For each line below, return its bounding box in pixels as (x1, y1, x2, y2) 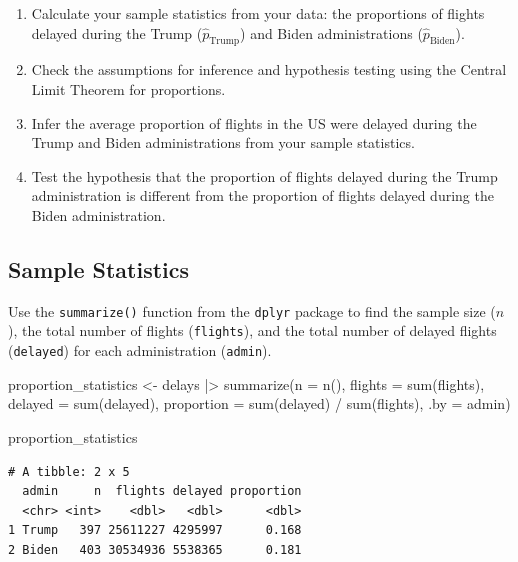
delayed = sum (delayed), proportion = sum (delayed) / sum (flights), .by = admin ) (8, 393, 511, 414)
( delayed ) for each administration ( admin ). (8, 340, 272, 361)
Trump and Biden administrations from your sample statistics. (31, 132, 415, 153)
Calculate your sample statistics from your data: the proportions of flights (31, 3, 485, 23)
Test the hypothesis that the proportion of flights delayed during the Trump (31, 165, 498, 186)
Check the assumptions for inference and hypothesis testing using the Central (31, 59, 507, 80)
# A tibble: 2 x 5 (8, 464, 130, 479)
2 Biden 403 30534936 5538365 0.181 (8, 542, 302, 557)
